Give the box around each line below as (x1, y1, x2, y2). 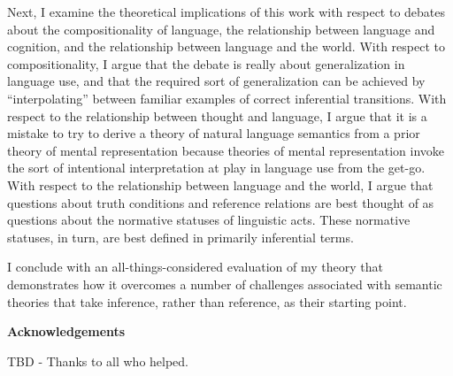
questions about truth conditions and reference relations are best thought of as (7, 193, 434, 211)
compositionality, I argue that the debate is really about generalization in (7, 54, 405, 73)
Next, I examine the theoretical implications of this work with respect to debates (7, 3, 446, 20)
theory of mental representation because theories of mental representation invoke (7, 141, 445, 159)
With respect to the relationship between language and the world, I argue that (7, 175, 434, 194)
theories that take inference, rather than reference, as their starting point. (7, 292, 407, 311)
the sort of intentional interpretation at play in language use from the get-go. (7, 158, 426, 177)
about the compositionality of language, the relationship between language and (7, 19, 435, 38)
